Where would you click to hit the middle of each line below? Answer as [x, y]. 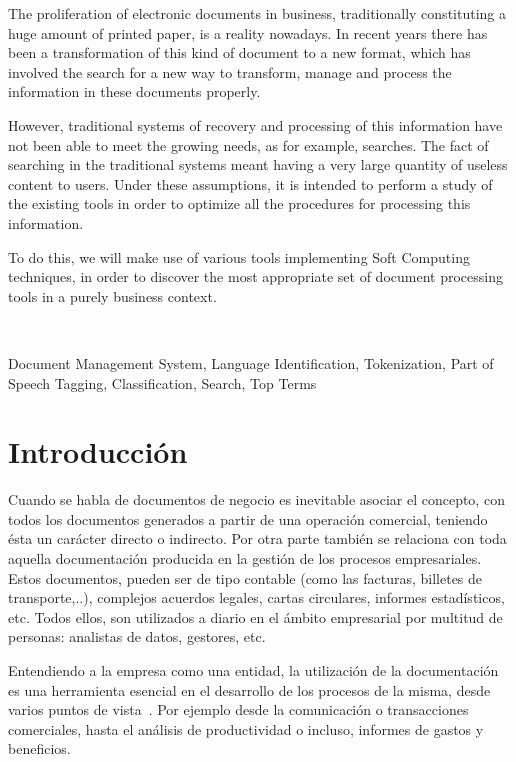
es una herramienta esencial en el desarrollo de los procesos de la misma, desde [249, 689]
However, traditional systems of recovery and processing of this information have [255, 124]
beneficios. [39, 748]
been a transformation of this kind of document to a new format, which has [239, 52]
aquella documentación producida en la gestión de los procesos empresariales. [245, 558]
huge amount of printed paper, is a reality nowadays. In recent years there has [248, 32]
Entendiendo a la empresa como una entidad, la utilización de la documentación [253, 669]
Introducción [98, 451]
